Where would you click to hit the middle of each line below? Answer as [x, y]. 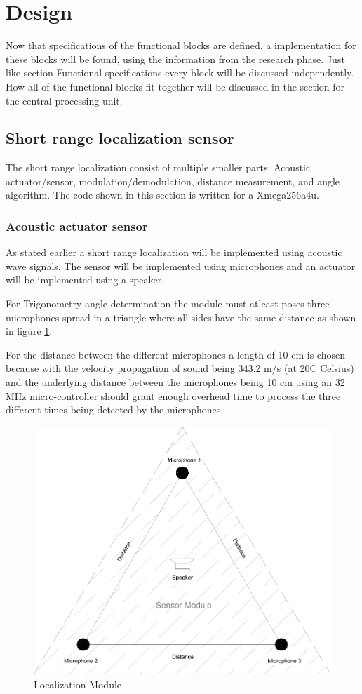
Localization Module [78, 684]
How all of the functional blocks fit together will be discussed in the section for [175, 86]
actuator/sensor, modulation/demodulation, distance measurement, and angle [173, 181]
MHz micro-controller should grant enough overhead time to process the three [173, 395]
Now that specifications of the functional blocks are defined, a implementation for [181, 45]
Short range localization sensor [120, 138]
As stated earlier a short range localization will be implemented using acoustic [174, 252]
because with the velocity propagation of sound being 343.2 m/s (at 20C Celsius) [180, 368]
